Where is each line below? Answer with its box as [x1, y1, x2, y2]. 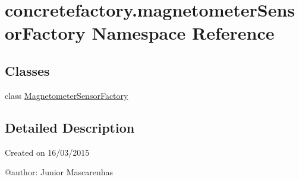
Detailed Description [5, 118, 135, 136]
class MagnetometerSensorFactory [5, 89, 128, 101]
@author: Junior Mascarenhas [5, 166, 114, 178]
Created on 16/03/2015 [5, 146, 90, 158]
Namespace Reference [92, 21, 275, 45]
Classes [5, 61, 50, 79]
